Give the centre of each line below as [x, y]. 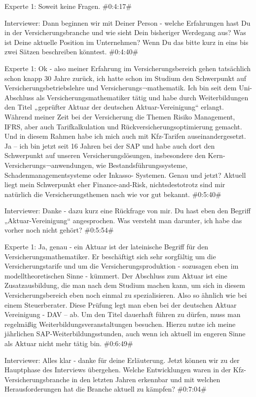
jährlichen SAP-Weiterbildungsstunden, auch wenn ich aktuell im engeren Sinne [125, 334]
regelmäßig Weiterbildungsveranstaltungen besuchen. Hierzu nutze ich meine [120, 324]
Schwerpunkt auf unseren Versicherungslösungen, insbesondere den [105, 155]
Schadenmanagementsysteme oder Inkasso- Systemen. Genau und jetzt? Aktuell [125, 175]
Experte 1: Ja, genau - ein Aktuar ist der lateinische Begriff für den [107, 247]
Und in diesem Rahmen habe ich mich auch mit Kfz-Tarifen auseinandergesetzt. [125, 136]
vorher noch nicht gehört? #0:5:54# [59, 230]
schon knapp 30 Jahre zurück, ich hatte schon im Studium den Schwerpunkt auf [126, 78]
